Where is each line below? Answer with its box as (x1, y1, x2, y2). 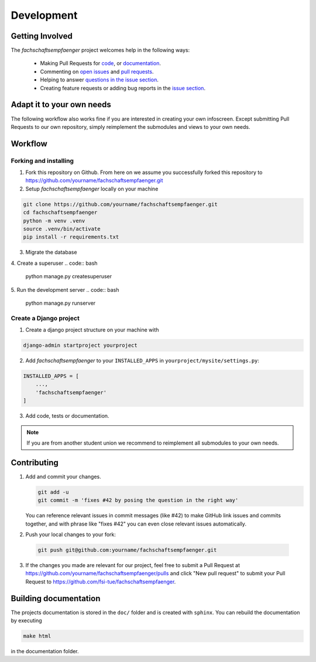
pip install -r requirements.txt (23, 234, 119, 240)
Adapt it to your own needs (11, 100, 111, 110)
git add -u (37, 489, 69, 495)
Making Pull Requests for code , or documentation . (40, 60, 161, 67)
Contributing (11, 458, 59, 468)
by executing (11, 617, 42, 624)
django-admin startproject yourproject (23, 342, 138, 349)
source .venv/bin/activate (23, 226, 101, 233)
